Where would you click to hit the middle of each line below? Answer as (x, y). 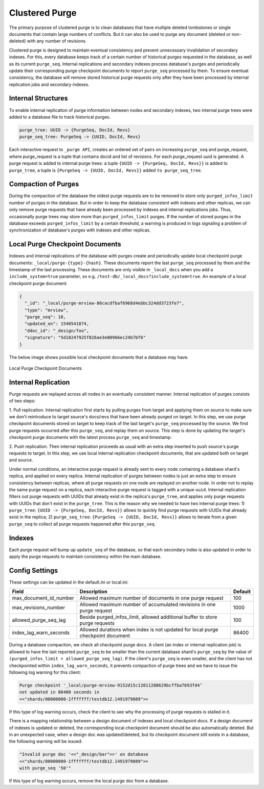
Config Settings (33, 571)
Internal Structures (39, 98)
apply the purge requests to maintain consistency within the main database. (85, 557)
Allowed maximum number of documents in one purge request (151, 598)
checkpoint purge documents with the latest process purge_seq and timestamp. (90, 437)
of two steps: (22, 401)
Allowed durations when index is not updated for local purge (149, 630)
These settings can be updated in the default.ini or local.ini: (69, 582)
